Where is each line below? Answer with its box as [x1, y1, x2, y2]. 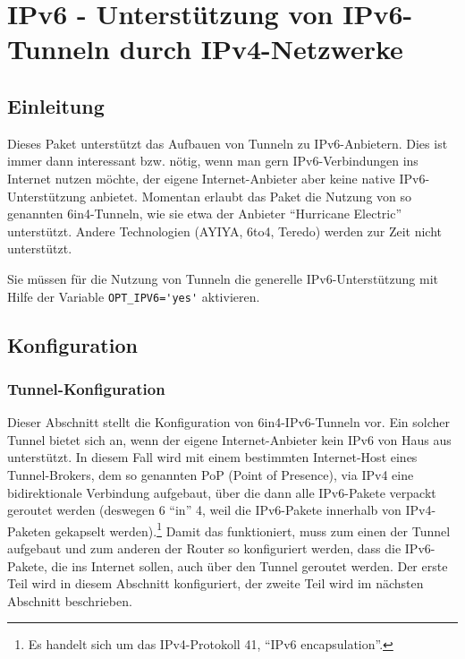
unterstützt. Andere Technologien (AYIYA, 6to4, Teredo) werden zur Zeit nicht [7, 221, 442, 240]
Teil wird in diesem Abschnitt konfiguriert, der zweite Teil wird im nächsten [7, 574, 424, 593]
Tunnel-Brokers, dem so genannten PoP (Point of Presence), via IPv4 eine [7, 465, 414, 484]
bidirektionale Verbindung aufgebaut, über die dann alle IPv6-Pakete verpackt [7, 483, 436, 501]
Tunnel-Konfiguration [7, 377, 165, 399]
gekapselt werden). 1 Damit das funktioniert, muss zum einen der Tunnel [55, 518, 451, 540]
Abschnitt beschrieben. [7, 591, 132, 610]
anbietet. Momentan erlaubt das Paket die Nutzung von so [89, 186, 412, 205]
